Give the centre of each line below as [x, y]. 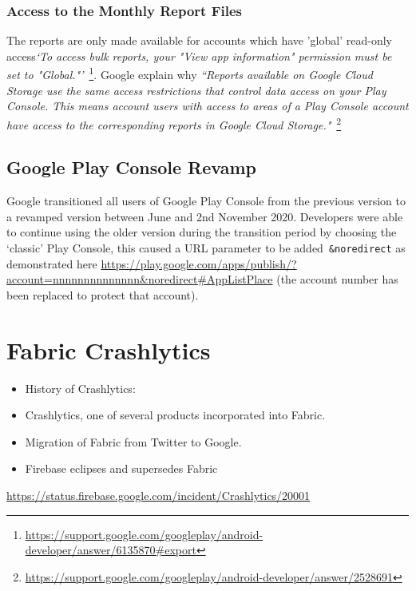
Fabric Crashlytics [109, 349]
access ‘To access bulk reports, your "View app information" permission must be [199, 56]
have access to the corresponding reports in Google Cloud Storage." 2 [174, 123]
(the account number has [337, 279]
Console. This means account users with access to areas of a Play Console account [208, 106]
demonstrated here [52, 263]
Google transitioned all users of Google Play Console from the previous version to [206, 201]
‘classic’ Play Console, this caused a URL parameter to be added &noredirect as [206, 248]
